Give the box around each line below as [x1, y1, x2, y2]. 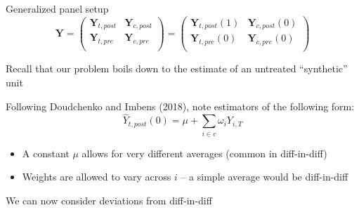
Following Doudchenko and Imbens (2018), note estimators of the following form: [6, 98, 355, 113]
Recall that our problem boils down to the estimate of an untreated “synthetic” [6, 61, 348, 76]
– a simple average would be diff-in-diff [181, 169, 348, 184]
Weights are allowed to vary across [22, 169, 171, 184]
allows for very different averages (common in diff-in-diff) [81, 145, 327, 160]
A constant [22, 145, 70, 160]
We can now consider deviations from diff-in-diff [6, 192, 212, 207]
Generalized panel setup [6, 1, 109, 15]
